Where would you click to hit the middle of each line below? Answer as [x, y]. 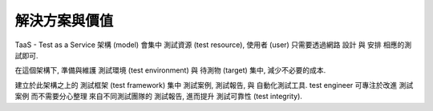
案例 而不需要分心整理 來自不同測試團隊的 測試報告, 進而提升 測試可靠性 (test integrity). [158, 97]
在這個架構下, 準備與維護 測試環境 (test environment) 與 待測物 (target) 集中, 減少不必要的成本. [170, 70]
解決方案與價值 [64, 21]
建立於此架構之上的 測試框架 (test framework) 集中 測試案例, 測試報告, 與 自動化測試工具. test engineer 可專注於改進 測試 [214, 85]
